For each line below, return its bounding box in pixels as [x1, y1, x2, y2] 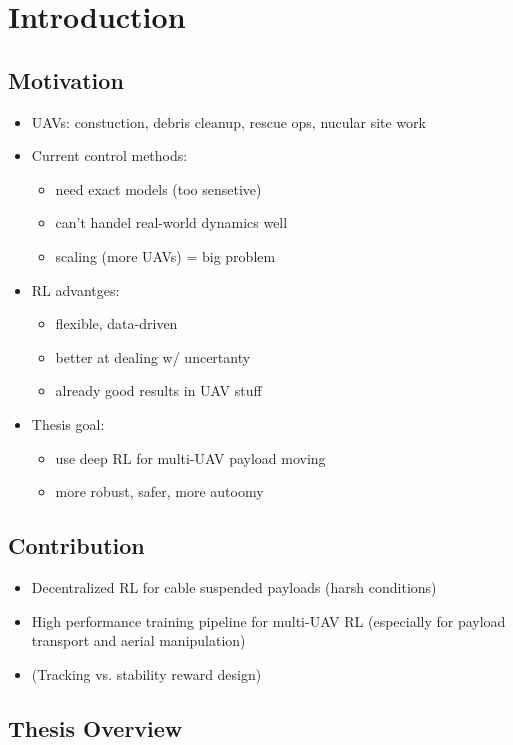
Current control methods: [31, 145, 188, 166]
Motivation [8, 64, 124, 95]
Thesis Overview [8, 712, 183, 743]
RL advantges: [31, 279, 120, 300]
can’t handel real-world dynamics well [55, 212, 288, 233]
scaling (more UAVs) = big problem [55, 245, 276, 266]
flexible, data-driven [55, 313, 178, 334]
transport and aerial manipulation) [31, 630, 246, 651]
